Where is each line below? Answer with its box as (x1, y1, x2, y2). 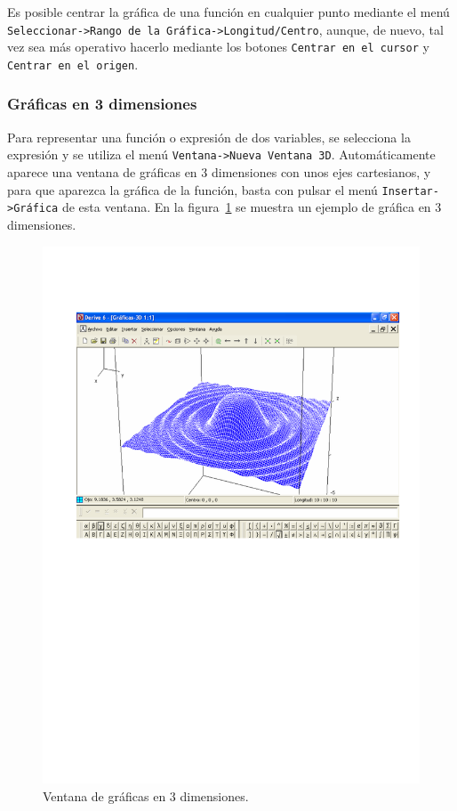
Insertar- (381, 184, 439, 198)
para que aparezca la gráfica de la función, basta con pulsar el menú (7, 180, 378, 199)
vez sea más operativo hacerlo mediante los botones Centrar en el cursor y (7, 37, 429, 56)
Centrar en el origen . (7, 54, 139, 73)
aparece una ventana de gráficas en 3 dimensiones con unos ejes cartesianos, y (7, 163, 431, 182)
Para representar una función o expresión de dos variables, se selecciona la (7, 127, 411, 146)
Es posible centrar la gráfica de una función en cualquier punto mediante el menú (7, 3, 450, 20)
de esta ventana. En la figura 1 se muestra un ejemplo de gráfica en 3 (61, 198, 442, 216)
